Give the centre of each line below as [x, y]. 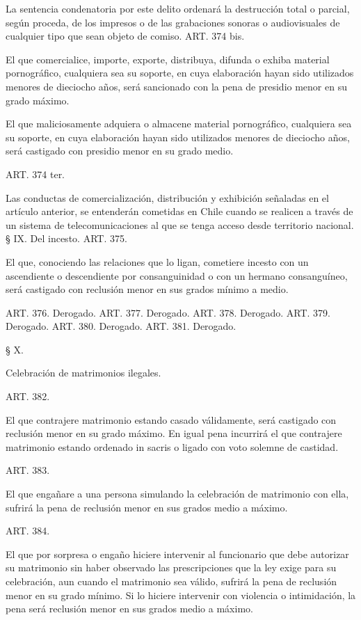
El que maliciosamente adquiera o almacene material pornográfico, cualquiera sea [179, 124]
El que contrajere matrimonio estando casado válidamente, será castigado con [171, 419]
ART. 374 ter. [35, 174]
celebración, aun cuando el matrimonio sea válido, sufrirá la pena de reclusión [171, 581]
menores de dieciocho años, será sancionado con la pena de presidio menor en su [176, 86]
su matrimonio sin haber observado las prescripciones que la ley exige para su [171, 567]
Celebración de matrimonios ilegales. [83, 373]
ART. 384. [28, 531]
